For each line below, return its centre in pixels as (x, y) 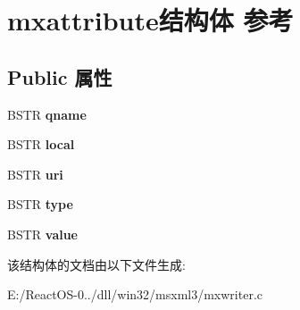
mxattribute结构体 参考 (150, 20)
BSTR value (42, 234)
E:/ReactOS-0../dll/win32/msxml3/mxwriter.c (135, 294)
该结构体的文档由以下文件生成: (96, 264)
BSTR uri (35, 174)
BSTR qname (47, 114)
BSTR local (41, 144)
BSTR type (40, 204)
